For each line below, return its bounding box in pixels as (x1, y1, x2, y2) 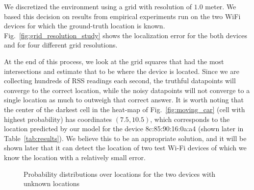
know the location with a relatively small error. (4, 152, 146, 162)
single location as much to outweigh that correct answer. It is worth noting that (4, 95, 244, 105)
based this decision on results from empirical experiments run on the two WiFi (4, 11, 241, 21)
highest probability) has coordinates (4, 114, 112, 124)
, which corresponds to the (150, 114, 230, 124)
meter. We (205, 1, 236, 11)
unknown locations (24, 178, 80, 189)
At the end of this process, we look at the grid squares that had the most (4, 56, 224, 66)
